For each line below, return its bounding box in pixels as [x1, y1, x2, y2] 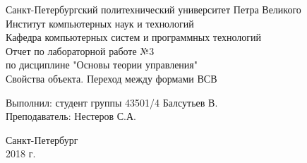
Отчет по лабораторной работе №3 [6, 43, 155, 58]
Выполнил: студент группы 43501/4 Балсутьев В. [6, 95, 218, 109]
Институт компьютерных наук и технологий [6, 16, 194, 30]
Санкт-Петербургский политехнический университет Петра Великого [6, 2, 301, 16]
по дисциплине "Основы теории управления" [6, 57, 198, 72]
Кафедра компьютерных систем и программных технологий [6, 30, 262, 44]
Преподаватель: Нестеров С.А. [6, 109, 137, 123]
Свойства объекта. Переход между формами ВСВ [6, 71, 217, 85]
